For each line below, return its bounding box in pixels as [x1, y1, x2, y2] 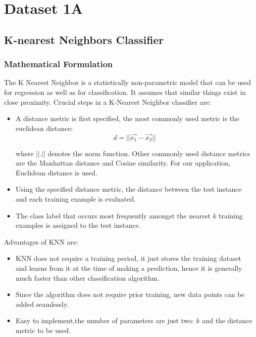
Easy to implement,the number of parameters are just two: [15, 315, 194, 326]
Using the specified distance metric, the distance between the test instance [15, 184, 242, 194]
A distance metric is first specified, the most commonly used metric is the [15, 113, 240, 124]
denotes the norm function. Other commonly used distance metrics [48, 148, 251, 158]
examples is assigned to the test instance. [15, 220, 141, 230]
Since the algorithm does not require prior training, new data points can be [15, 289, 245, 299]
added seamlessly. [15, 298, 69, 309]
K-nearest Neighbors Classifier [4, 32, 164, 47]
